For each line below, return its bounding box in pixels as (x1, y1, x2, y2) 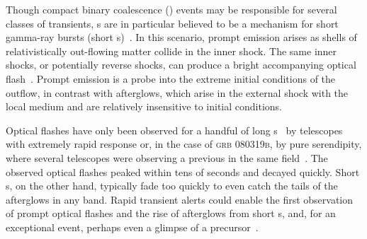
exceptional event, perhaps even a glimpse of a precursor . (6, 219, 259, 234)
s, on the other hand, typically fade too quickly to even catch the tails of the (6, 178, 338, 193)
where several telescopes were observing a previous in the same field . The (6, 150, 328, 165)
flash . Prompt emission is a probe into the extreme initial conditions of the (6, 71, 336, 86)
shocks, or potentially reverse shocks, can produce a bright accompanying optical (6, 57, 356, 72)
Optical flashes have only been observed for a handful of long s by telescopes (6, 122, 343, 137)
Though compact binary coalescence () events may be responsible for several (6, 2, 337, 16)
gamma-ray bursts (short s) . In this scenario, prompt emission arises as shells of (6, 30, 357, 45)
